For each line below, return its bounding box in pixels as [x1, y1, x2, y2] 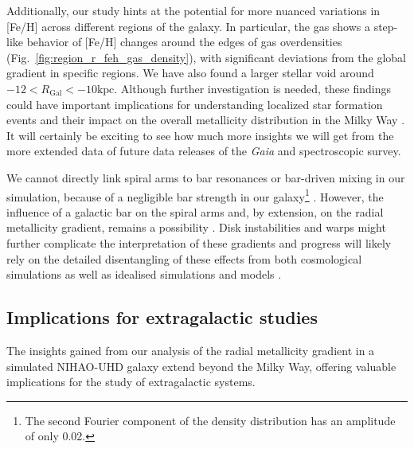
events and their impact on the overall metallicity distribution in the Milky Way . [6, 111, 405, 128]
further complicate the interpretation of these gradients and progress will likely [6, 234, 392, 251]
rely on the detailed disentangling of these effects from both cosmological [6, 250, 362, 267]
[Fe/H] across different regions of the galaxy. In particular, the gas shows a [6, 18, 371, 34]
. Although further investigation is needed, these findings [114, 80, 392, 96]
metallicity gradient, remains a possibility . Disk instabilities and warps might [6, 219, 386, 236]
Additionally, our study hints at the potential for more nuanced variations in [6, 2, 381, 18]
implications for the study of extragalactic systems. [6, 373, 256, 390]
